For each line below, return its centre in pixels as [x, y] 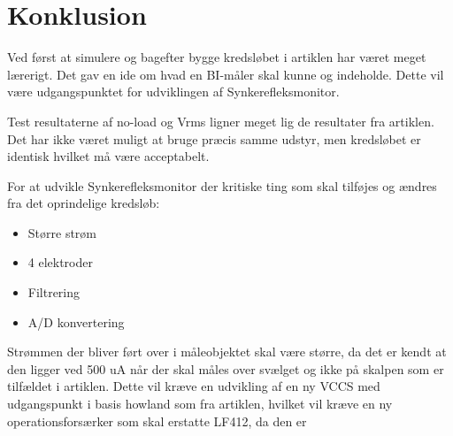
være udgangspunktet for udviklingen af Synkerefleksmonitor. [173, 92]
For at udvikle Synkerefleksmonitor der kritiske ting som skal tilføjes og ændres [222, 185]
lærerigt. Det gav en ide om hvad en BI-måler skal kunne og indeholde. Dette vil [226, 74]
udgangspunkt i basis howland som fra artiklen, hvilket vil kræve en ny [200, 404]
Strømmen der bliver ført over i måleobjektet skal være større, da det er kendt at [227, 352]
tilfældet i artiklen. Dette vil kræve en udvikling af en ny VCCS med [194, 386]
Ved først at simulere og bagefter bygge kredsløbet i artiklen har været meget [217, 57]
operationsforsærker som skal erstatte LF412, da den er [157, 421]
